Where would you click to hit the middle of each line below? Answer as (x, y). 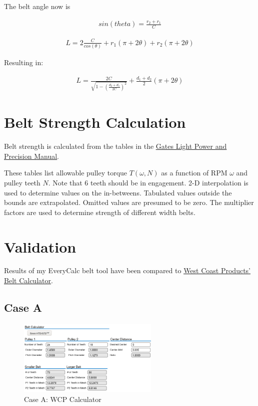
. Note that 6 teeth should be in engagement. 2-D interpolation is (148, 182)
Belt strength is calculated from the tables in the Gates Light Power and (115, 146)
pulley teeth (22, 182)
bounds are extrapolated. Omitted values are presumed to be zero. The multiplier (129, 202)
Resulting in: (24, 62)
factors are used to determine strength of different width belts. (100, 212)
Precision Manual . (32, 156)
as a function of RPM (194, 173)
